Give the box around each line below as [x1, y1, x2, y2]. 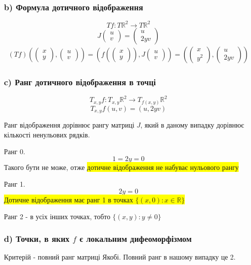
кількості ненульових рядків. [4, 130, 90, 140]
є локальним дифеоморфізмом [80, 232, 192, 244]
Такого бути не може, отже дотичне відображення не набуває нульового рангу [4, 162, 239, 172]
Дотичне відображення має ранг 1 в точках [4, 195, 133, 205]
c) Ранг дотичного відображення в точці [4, 75, 156, 88]
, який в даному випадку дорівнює [140, 120, 244, 130]
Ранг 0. [4, 146, 25, 156]
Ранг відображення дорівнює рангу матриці [4, 120, 134, 130]
